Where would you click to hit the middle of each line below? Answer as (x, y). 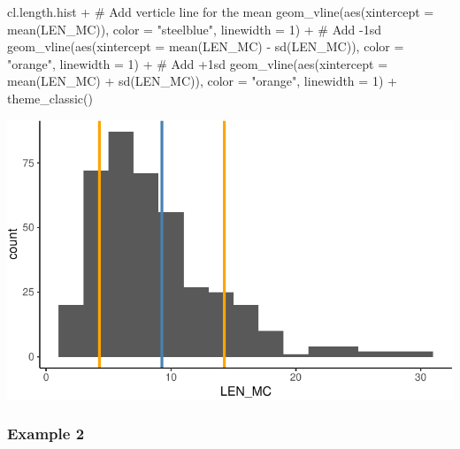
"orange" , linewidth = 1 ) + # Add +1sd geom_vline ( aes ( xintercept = (198, 63)
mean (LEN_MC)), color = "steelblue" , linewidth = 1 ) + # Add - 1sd (194, 29)
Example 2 (46, 434)
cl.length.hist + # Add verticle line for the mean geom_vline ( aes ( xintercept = (221, 11)
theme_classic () (50, 98)
